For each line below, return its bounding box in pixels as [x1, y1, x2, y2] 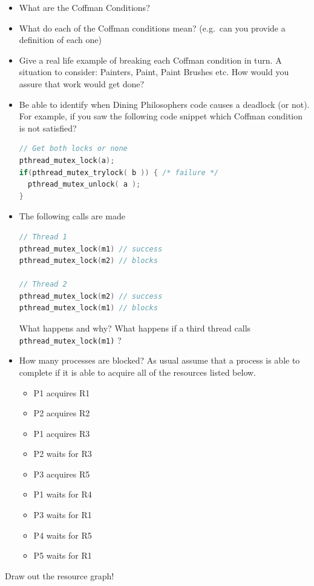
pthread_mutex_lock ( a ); [19, 156, 115, 165]
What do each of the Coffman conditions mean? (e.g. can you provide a [19, 21, 286, 34]
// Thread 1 [19, 232, 67, 241]
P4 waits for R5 [33, 528, 92, 541]
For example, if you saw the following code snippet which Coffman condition [19, 110, 303, 122]
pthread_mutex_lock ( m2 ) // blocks [19, 256, 158, 265]
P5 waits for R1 [33, 549, 92, 562]
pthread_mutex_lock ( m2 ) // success [19, 291, 163, 301]
